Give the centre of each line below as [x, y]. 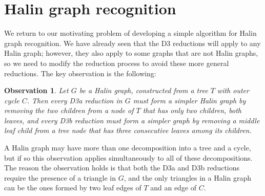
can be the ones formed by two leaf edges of [73, 188]
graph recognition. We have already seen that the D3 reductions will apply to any [132, 43]
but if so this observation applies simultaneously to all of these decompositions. [128, 157]
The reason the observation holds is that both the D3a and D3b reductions [122, 168]
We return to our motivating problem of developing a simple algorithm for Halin [130, 33]
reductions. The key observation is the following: [80, 73]
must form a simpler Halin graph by [189, 100]
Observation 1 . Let [36, 90]
